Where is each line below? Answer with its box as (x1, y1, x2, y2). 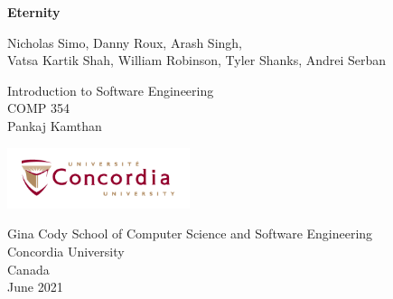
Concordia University (7, 241, 125, 260)
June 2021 (7, 277, 63, 296)
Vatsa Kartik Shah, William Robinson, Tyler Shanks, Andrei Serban (7, 51, 387, 70)
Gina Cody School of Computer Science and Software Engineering (7, 224, 373, 243)
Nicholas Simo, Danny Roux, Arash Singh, (7, 33, 243, 51)
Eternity (7, 3, 61, 21)
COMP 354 (7, 98, 70, 117)
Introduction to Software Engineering (7, 80, 214, 99)
